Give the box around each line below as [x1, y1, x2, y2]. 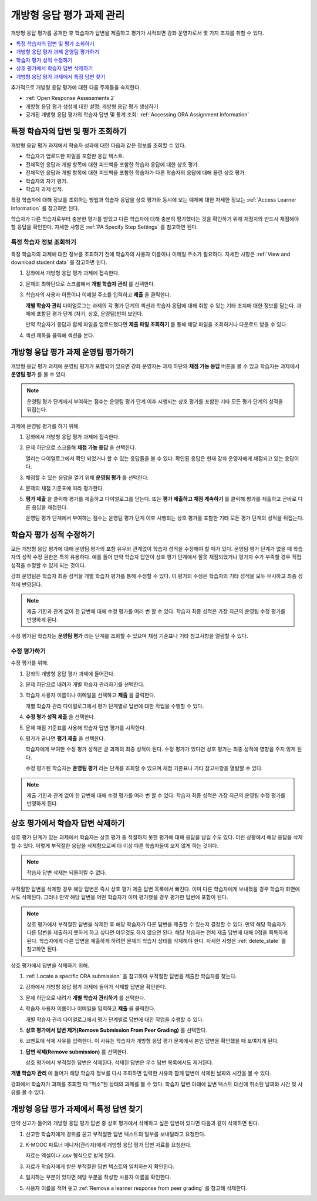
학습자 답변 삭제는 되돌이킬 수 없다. [26, 869, 107, 876]
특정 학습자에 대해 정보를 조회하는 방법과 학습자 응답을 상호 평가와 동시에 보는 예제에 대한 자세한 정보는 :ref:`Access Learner [11, 196, 296, 203]
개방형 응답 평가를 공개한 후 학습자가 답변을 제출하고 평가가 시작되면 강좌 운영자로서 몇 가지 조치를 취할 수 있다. [11, 29, 264, 36]
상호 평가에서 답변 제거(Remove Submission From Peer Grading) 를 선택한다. [25, 1026, 208, 1033]
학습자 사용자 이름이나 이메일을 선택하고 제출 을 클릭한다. [25, 691, 156, 699]
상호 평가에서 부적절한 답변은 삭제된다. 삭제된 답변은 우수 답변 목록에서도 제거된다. [25, 1059, 214, 1066]
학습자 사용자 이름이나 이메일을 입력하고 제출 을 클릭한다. [25, 1005, 156, 1012]
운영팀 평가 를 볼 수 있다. [11, 371, 67, 378]
